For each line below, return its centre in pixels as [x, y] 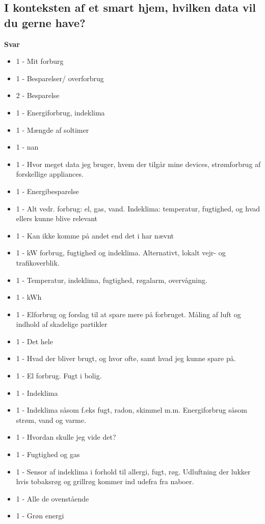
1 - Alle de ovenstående [52, 498]
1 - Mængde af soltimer [52, 129]
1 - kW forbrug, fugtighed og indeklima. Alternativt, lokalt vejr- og [121, 253]
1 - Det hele [34, 341]
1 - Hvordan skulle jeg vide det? [66, 437]
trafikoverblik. [38, 262]
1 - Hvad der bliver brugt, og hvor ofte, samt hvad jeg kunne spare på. [126, 358]
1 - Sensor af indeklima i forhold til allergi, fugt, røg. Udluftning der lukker [133, 471]
